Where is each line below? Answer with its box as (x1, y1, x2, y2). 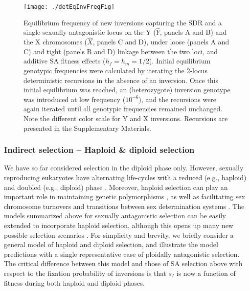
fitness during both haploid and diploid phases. (4, 277, 145, 288)
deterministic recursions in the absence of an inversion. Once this (23, 75, 219, 85)
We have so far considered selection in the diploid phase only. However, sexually (4, 163, 244, 173)
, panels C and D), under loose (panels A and (92, 37, 229, 47)
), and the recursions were (138, 94, 217, 104)
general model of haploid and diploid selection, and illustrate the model (4, 239, 218, 249)
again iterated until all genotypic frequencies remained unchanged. (23, 104, 223, 114)
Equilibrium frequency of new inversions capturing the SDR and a (23, 17, 222, 27)
